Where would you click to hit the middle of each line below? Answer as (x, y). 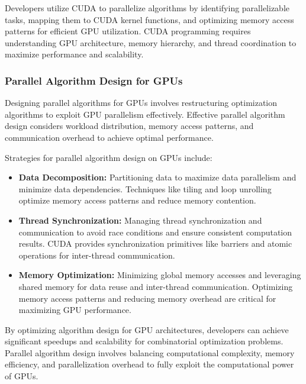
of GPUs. (22, 376)
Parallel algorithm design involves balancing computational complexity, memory (150, 352)
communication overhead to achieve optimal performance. (109, 137)
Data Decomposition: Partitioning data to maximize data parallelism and (157, 177)
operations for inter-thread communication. (97, 255)
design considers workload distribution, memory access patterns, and (129, 126)
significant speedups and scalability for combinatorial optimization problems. (144, 341)
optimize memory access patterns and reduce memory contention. (137, 200)
